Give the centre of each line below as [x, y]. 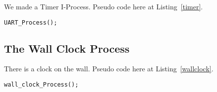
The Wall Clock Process [67, 48]
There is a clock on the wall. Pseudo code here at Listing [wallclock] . [109, 69]
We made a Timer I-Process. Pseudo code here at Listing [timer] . [104, 6]
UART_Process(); [31, 22]
